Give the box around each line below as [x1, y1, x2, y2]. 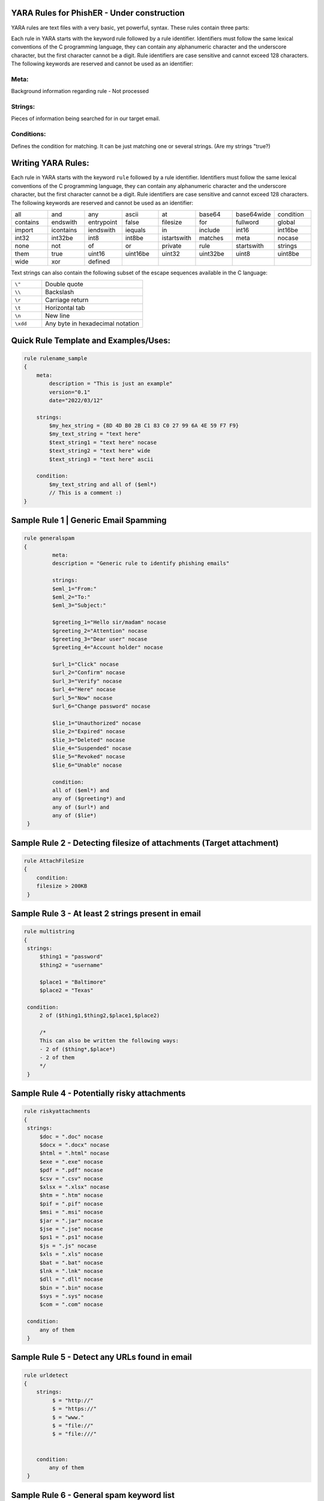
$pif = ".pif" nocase [39, 1200, 103, 1207]
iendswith [88, 226, 116, 234]
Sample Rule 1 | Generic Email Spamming [11, 515, 167, 525]
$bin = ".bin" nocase [39, 1284, 103, 1291]
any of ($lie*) [52, 812, 97, 819]
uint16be [125, 249, 150, 258]
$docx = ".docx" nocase [39, 1141, 110, 1149]
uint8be [277, 249, 299, 258]
